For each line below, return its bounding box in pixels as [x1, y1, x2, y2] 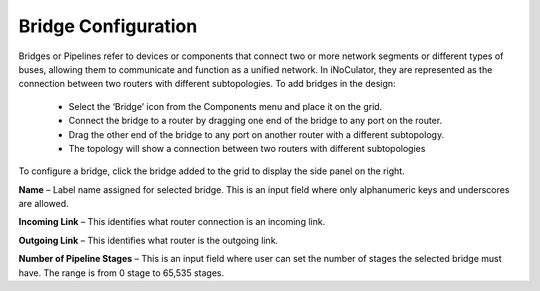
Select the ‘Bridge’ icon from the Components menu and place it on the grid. [68, 100, 383, 112]
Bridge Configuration [18, 15, 198, 37]
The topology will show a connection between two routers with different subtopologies [68, 142, 426, 154]
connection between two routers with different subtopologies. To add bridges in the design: [18, 78, 396, 90]
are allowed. [18, 198, 69, 210]
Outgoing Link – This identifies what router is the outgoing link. [18, 234, 279, 246]
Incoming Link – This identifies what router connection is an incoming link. [18, 216, 326, 228]
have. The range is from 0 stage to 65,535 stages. [18, 266, 225, 279]
